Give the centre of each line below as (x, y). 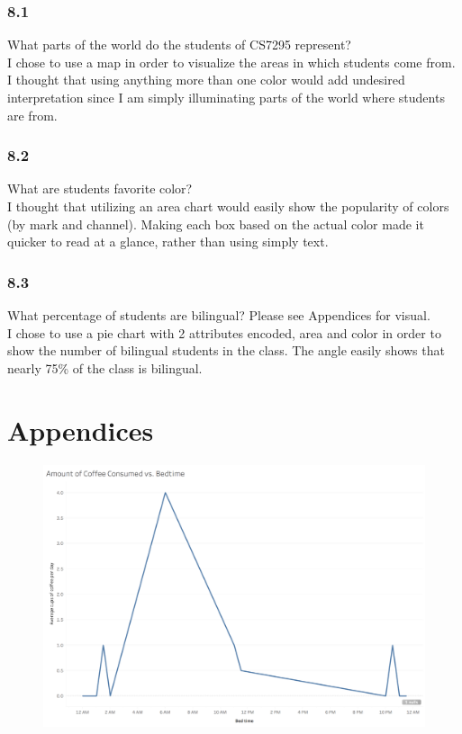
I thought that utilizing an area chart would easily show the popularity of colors (228, 206)
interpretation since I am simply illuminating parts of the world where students (226, 97)
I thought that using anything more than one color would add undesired (206, 80)
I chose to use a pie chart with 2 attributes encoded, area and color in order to (224, 332)
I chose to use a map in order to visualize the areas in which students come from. (231, 62)
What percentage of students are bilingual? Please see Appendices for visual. (219, 315)
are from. (32, 115)
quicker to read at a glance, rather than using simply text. (168, 242)
